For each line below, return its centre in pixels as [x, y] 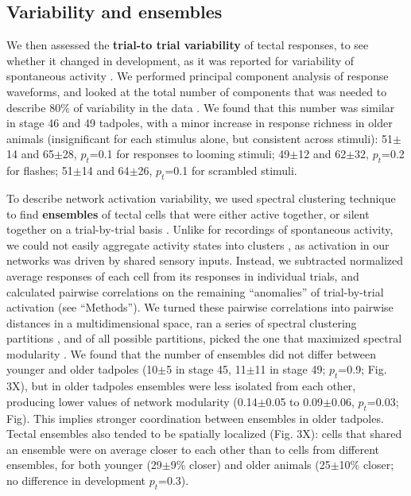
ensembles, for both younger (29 [84, 465]
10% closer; [366, 465]
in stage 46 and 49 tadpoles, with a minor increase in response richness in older [200, 123]
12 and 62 [322, 154]
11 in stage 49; [290, 369]
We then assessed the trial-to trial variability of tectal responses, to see [188, 45]
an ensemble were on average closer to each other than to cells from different [193, 449]
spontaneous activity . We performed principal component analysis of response [198, 76]
